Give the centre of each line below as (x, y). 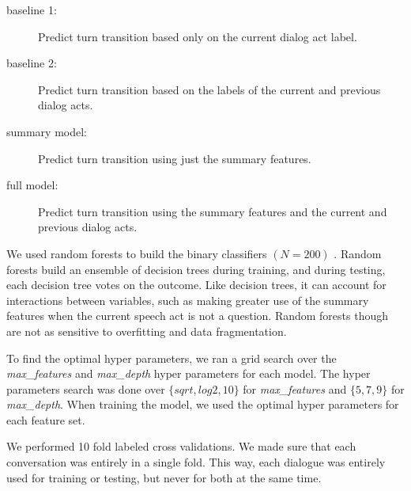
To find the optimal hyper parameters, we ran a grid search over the (172, 358)
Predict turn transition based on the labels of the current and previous (209, 89)
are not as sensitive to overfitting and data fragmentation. (147, 331)
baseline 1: (32, 10)
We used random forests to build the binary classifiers (137, 253)
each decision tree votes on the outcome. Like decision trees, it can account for (196, 285)
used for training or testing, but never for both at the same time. (164, 477)
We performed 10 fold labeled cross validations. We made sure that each (181, 446)
